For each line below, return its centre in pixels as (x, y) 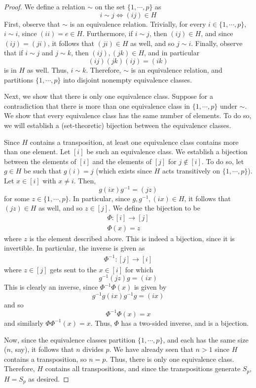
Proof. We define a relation (45, 6)
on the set (110, 6)
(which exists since (124, 171)
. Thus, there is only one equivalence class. (170, 359)
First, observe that (32, 23)
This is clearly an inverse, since (51, 287)
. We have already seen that (151, 349)
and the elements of (122, 161)
